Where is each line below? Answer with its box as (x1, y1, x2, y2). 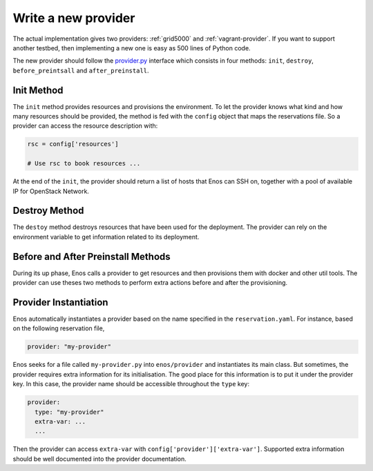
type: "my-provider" (35, 408, 104, 416)
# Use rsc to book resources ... (27, 159, 141, 168)
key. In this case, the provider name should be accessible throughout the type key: (12, 380, 250, 388)
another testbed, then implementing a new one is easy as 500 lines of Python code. (12, 43, 251, 52)
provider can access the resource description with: (12, 121, 158, 130)
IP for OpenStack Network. (12, 187, 90, 195)
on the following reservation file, (12, 324, 105, 332)
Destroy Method (12, 205, 84, 217)
